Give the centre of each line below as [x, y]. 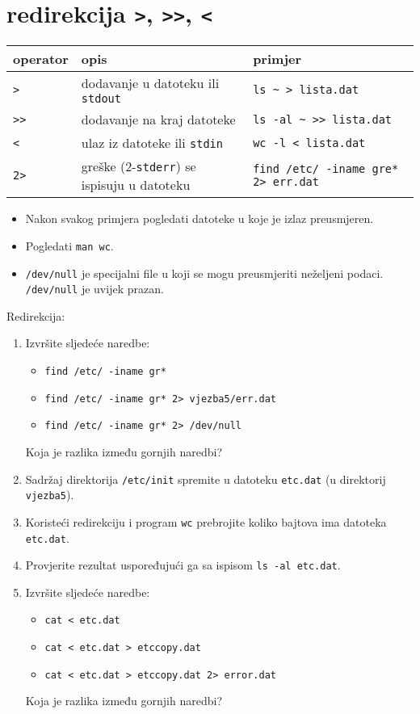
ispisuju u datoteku [136, 185]
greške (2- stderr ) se [139, 166]
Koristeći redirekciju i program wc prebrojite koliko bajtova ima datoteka [206, 521]
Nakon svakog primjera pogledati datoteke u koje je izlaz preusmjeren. [199, 218]
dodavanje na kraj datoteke [158, 120]
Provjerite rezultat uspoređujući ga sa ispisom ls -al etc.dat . [183, 565]
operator [41, 59]
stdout [101, 99]
